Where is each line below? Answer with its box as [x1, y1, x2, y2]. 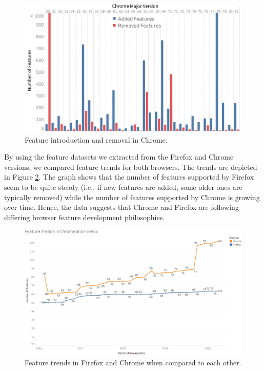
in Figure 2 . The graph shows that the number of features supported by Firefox [4, 171, 254, 182]
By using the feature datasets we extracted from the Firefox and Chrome [4, 151, 234, 162]
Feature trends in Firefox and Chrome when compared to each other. [25, 357, 241, 368]
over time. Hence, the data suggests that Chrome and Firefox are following [4, 202, 239, 212]
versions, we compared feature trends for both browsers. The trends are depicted [4, 161, 257, 172]
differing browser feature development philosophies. [4, 211, 165, 222]
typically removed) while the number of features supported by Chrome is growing [4, 191, 260, 202]
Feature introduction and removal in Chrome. [25, 134, 168, 145]
